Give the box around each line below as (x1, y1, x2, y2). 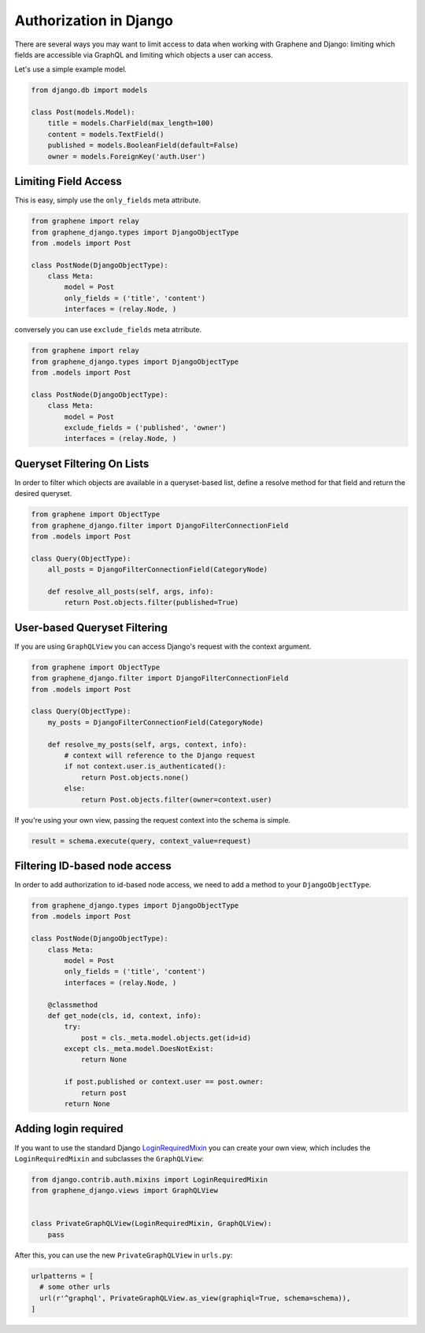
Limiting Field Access (14, 175, 122, 188)
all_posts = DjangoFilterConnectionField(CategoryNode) (47, 565, 268, 574)
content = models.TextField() (47, 130, 164, 139)
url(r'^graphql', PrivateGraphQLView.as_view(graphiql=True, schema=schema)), (39, 1294, 351, 1302)
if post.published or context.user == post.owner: (64, 1077, 264, 1087)
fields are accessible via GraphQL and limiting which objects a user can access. (14, 50, 273, 59)
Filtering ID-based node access (14, 859, 172, 872)
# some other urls (39, 1283, 110, 1291)
